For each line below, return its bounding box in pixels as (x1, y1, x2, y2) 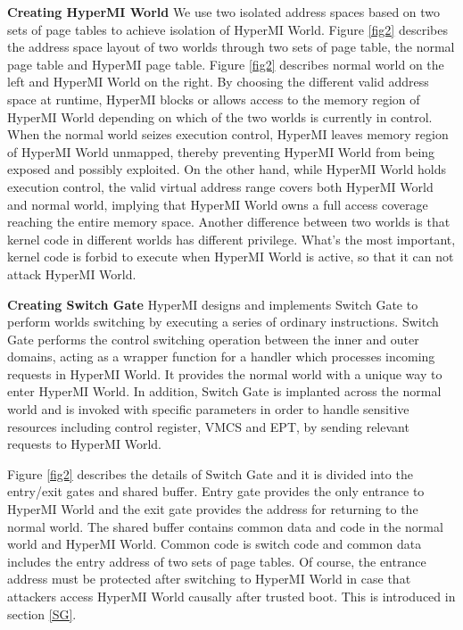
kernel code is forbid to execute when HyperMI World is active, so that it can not (7, 247, 454, 266)
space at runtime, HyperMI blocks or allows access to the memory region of (7, 89, 420, 108)
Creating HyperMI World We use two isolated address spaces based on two (7, 3, 441, 21)
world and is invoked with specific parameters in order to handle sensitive (7, 400, 409, 419)
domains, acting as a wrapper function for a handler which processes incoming (7, 347, 435, 366)
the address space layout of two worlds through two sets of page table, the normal (7, 37, 455, 56)
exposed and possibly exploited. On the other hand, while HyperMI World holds (7, 160, 447, 178)
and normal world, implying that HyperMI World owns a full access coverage (7, 195, 428, 213)
